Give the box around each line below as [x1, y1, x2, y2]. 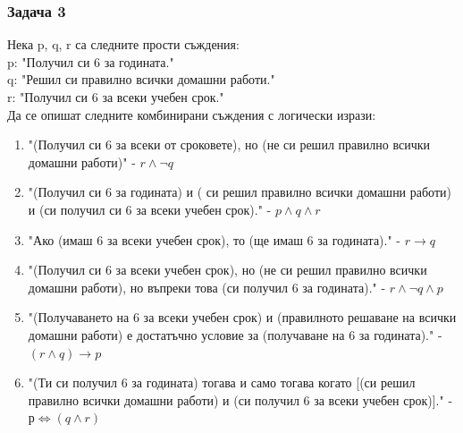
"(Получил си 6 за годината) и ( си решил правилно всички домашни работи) [28, 183, 451, 201]
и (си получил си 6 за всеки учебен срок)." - [28, 200, 272, 218]
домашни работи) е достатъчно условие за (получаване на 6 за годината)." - [28, 325, 442, 344]
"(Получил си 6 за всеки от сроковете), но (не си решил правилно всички [28, 135, 431, 154]
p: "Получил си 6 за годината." [7, 52, 174, 71]
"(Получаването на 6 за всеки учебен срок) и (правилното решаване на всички [28, 308, 457, 327]
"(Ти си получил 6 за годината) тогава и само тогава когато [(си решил [28, 373, 416, 392]
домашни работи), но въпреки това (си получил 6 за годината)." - [28, 277, 386, 296]
